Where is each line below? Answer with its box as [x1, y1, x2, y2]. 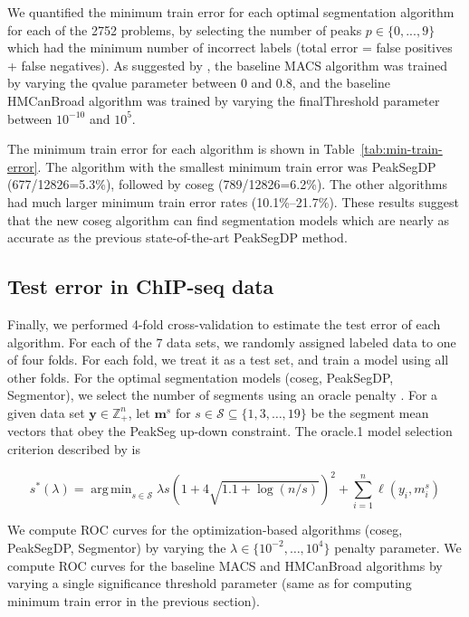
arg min [91, 483, 132, 497]
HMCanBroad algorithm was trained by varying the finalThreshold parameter [7, 90, 440, 109]
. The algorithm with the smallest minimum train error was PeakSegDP [37, 157, 436, 176]
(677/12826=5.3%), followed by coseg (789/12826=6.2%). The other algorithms [7, 175, 447, 194]
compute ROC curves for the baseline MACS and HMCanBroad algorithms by [7, 555, 443, 574]
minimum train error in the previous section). [7, 591, 260, 610]
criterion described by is [7, 439, 140, 458]
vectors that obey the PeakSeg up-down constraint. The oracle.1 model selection [7, 422, 453, 441]
